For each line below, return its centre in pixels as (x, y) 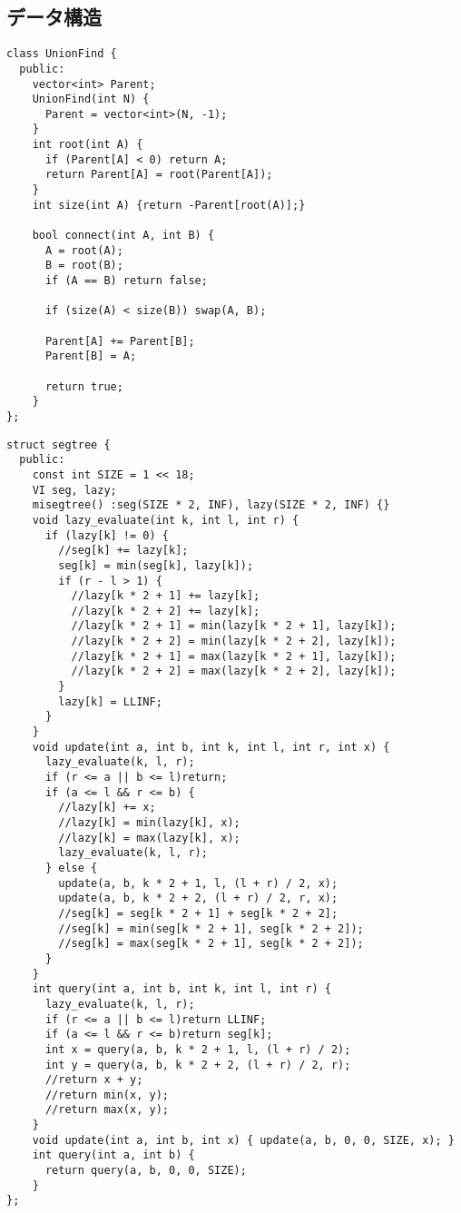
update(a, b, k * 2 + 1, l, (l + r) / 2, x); (198, 883)
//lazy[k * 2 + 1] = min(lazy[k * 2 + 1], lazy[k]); (234, 626)
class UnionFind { (62, 54)
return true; (84, 386)
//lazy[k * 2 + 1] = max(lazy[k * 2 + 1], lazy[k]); (234, 656)
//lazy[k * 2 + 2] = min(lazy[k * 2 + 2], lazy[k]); (234, 641)
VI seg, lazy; (74, 490)
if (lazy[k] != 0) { (107, 535)
